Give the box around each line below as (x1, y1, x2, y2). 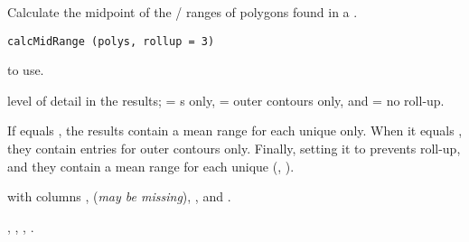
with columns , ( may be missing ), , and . (7, 187, 231, 206)
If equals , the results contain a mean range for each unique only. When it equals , (7, 121, 463, 140)
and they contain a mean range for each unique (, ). (7, 156, 295, 175)
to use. (7, 60, 44, 79)
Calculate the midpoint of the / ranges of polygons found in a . (7, 3, 358, 21)
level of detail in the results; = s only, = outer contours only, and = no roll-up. (7, 90, 445, 109)
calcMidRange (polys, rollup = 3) (7, 34, 215, 48)
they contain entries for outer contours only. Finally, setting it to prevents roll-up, (7, 139, 461, 158)
